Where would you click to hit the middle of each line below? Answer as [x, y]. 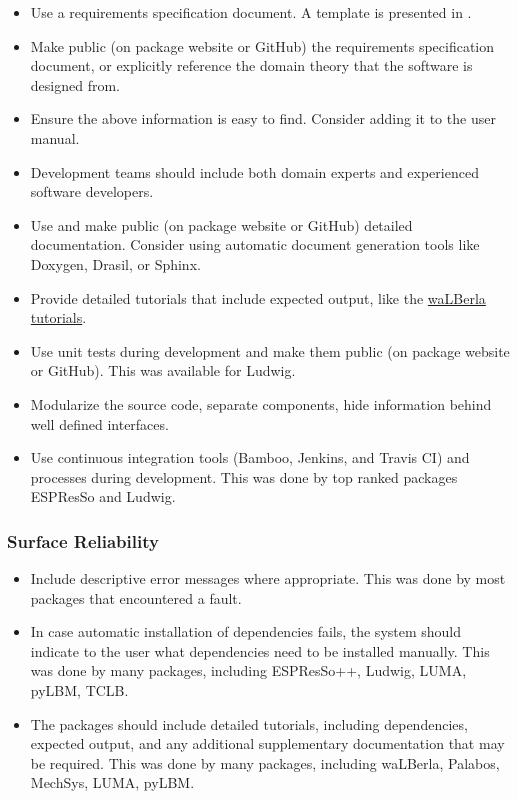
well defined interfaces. [99, 423]
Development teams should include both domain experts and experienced [254, 171]
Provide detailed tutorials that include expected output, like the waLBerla [258, 297]
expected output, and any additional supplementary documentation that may [267, 743]
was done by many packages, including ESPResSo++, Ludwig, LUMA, [248, 670]
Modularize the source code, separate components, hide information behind [261, 403]
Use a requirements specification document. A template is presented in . [251, 12]
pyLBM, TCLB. [79, 690]
